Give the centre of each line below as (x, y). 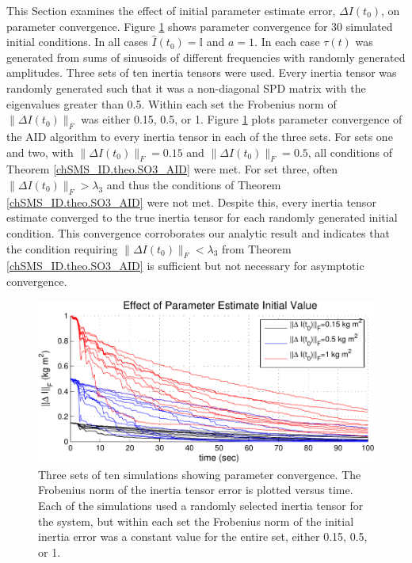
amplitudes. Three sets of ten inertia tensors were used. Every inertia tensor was (202, 72)
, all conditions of (350, 152)
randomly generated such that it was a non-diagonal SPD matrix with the (186, 87)
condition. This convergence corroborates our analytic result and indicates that (198, 232)
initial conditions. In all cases (77, 42)
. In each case (287, 42)
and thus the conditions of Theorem (194, 184)
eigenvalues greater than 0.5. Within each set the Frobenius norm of (172, 103)
